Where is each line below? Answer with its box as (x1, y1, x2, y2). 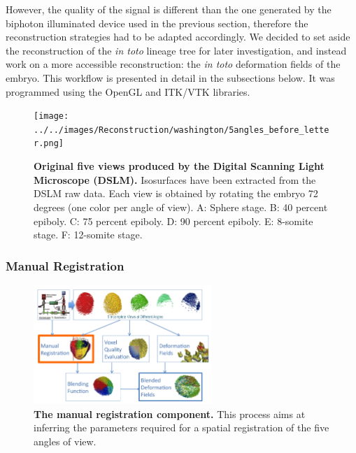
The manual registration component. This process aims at (34, 406, 306, 421)
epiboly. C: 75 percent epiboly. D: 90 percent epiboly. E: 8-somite (34, 213, 313, 228)
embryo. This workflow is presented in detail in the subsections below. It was (6, 70, 335, 85)
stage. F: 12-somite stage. (34, 227, 143, 242)
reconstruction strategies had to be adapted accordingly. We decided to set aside (6, 29, 350, 44)
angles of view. (34, 433, 97, 448)
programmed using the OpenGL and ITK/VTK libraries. (6, 84, 250, 99)
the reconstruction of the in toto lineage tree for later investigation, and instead (6, 43, 347, 57)
